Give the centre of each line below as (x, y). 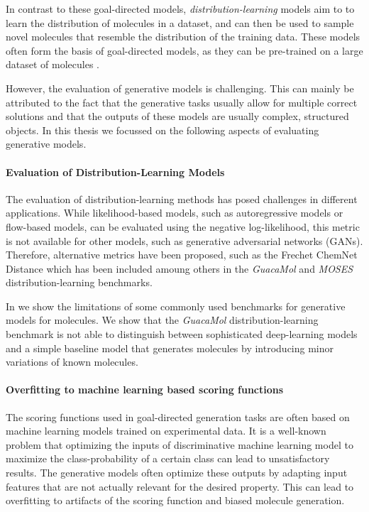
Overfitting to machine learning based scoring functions (145, 390)
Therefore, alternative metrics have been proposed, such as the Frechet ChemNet (182, 255)
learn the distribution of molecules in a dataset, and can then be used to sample (180, 22)
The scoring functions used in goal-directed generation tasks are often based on (178, 416)
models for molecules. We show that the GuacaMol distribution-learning (162, 320)
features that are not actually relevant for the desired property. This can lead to (180, 486)
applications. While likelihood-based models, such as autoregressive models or (175, 213)
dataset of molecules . (53, 64)
